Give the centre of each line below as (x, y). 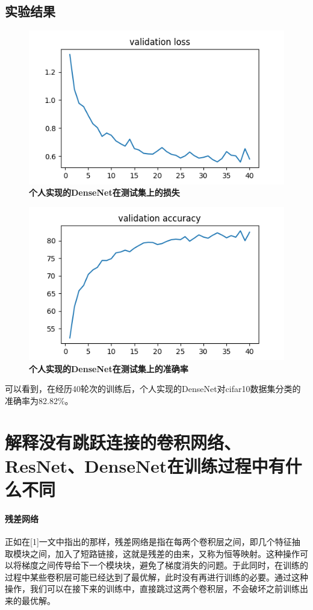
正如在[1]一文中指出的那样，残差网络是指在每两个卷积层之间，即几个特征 (148, 542)
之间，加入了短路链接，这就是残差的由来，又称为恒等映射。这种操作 (165, 553)
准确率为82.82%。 (39, 400)
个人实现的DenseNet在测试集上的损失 (104, 192)
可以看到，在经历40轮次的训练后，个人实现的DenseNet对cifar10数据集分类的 (153, 389)
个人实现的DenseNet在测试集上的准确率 (109, 368)
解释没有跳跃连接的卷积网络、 (123, 442)
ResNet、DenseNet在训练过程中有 (145, 465)
